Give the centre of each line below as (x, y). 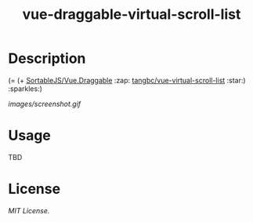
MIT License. (29, 210)
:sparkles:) (25, 89)
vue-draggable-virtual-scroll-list (132, 15)
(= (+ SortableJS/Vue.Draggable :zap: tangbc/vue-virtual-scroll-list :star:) (127, 80)
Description (47, 58)
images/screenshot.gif (45, 104)
